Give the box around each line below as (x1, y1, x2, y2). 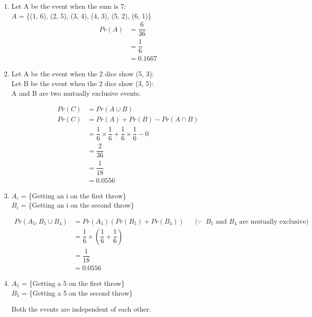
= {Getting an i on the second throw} (21, 200, 134, 210)
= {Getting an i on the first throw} (21, 190, 127, 200)
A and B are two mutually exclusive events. (11, 88, 141, 98)
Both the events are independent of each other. (11, 304, 151, 314)
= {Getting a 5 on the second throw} (21, 287, 133, 298)
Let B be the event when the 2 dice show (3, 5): (11, 78, 154, 88)
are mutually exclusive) (239, 218, 309, 225)
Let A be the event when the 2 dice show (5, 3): (11, 69, 154, 79)
